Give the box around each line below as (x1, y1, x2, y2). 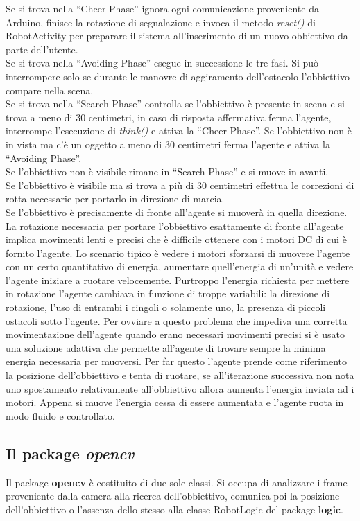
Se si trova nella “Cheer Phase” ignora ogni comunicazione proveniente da (6, 1, 319, 15)
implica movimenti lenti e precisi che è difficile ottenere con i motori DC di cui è (6, 232, 347, 247)
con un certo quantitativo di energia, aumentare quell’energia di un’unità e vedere (6, 259, 354, 274)
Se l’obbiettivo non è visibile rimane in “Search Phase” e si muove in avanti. (6, 164, 329, 179)
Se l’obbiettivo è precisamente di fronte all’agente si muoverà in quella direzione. (6, 204, 348, 219)
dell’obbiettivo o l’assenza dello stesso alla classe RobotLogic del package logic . (6, 502, 343, 516)
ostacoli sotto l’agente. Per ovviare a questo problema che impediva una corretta (6, 313, 348, 328)
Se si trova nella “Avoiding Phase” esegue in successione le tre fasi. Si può (6, 55, 319, 70)
